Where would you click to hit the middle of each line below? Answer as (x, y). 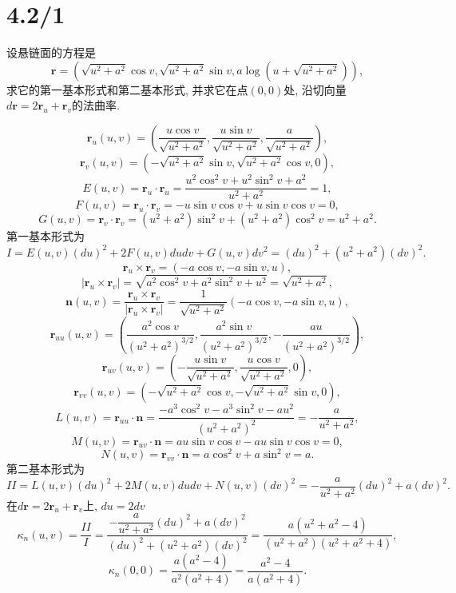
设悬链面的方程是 (51, 52)
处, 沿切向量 (315, 89)
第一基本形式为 (46, 236)
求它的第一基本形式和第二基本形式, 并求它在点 (127, 89)
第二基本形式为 (46, 469)
